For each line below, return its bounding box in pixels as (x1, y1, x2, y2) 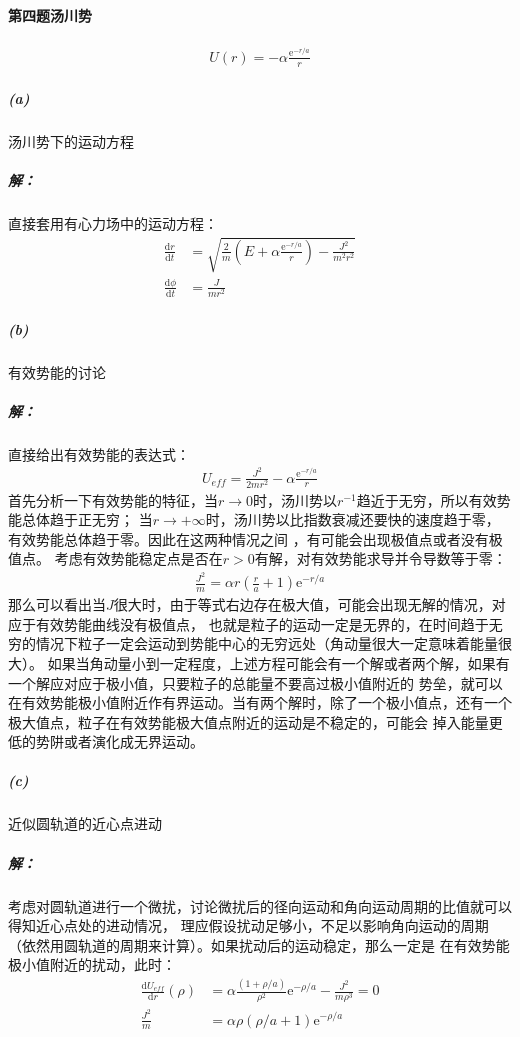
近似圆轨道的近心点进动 (8, 813, 162, 834)
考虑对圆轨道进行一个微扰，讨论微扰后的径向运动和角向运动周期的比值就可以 (8, 895, 512, 916)
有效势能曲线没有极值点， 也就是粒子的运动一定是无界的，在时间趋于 (35, 613, 489, 634)
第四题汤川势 (8, 4, 92, 25)
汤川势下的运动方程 (8, 131, 134, 152)
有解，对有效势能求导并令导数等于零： (254, 548, 507, 569)
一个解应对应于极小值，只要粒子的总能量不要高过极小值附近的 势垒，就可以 (8, 672, 503, 693)
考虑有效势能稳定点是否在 (54, 548, 223, 569)
